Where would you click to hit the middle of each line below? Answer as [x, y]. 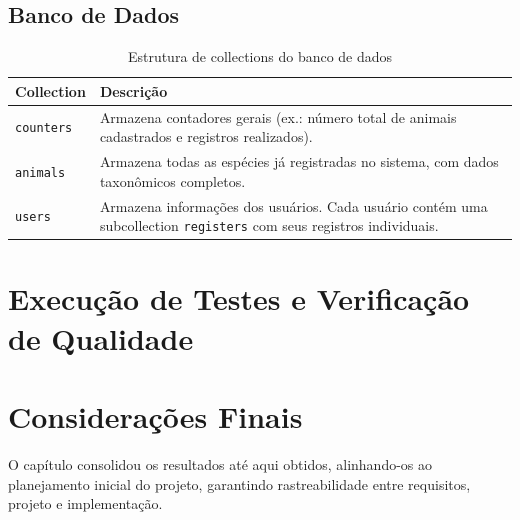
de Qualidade [101, 337]
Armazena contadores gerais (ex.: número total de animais [278, 116]
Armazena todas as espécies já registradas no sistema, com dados [299, 161]
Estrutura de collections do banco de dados [260, 56]
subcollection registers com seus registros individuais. [269, 225]
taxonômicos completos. [172, 180]
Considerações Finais [155, 416]
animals [40, 172]
